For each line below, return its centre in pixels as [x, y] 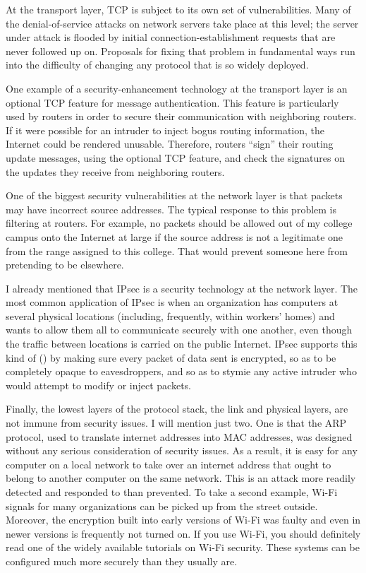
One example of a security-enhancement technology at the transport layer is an [177, 88]
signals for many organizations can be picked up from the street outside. [162, 506]
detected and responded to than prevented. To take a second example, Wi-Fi [172, 492]
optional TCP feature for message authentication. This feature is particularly [172, 102]
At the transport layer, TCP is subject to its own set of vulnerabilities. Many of [178, 9]
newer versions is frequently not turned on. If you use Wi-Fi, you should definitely [183, 533]
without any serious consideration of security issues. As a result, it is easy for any [182, 450]
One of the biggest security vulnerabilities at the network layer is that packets [174, 195]
